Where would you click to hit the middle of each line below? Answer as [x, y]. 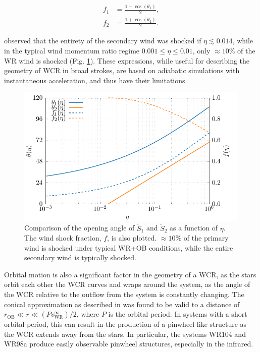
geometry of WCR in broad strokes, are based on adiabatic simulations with [122, 70]
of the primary [206, 238]
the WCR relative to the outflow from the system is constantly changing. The [124, 294]
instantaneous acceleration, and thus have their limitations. [96, 80]
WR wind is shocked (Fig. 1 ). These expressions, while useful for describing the [127, 60]
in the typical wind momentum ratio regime [72, 50]
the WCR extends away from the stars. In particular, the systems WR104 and [125, 334]
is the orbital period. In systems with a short [178, 314]
